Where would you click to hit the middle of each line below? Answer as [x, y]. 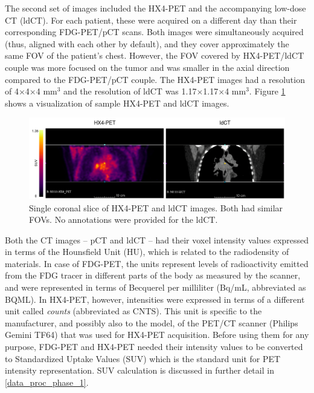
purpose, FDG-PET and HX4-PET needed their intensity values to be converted [154, 347]
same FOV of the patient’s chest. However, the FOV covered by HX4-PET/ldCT [155, 55]
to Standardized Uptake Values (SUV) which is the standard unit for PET [143, 358]
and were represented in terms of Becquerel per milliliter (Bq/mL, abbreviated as [155, 287]
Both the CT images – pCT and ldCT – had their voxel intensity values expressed [157, 239]
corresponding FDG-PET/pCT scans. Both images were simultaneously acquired [154, 32]
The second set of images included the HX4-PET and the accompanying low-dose [155, 8]
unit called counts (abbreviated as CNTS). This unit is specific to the [133, 311]
